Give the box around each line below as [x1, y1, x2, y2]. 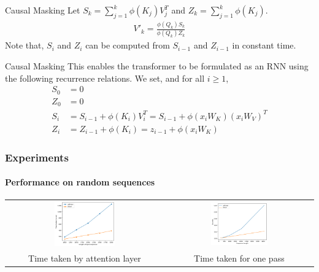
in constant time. [232, 39, 296, 52]
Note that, [5, 39, 44, 52]
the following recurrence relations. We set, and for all [5, 71, 205, 84]
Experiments [5, 149, 69, 165]
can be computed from [85, 39, 170, 52]
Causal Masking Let [5, 4, 80, 16]
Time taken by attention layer [28, 252, 141, 265]
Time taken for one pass [194, 252, 285, 265]
